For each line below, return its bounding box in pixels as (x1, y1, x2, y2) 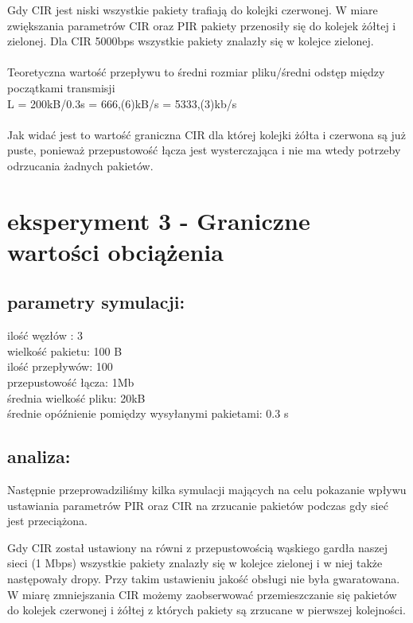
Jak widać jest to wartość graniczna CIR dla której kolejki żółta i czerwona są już (7, 126, 406, 142)
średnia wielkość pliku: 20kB (7, 389, 146, 406)
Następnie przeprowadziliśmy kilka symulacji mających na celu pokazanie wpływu (7, 481, 407, 498)
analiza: (7, 444, 71, 469)
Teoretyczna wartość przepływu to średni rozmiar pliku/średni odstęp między (7, 64, 385, 80)
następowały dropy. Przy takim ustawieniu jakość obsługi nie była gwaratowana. (7, 570, 400, 587)
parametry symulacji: (7, 290, 185, 314)
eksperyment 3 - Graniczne (7, 204, 310, 236)
